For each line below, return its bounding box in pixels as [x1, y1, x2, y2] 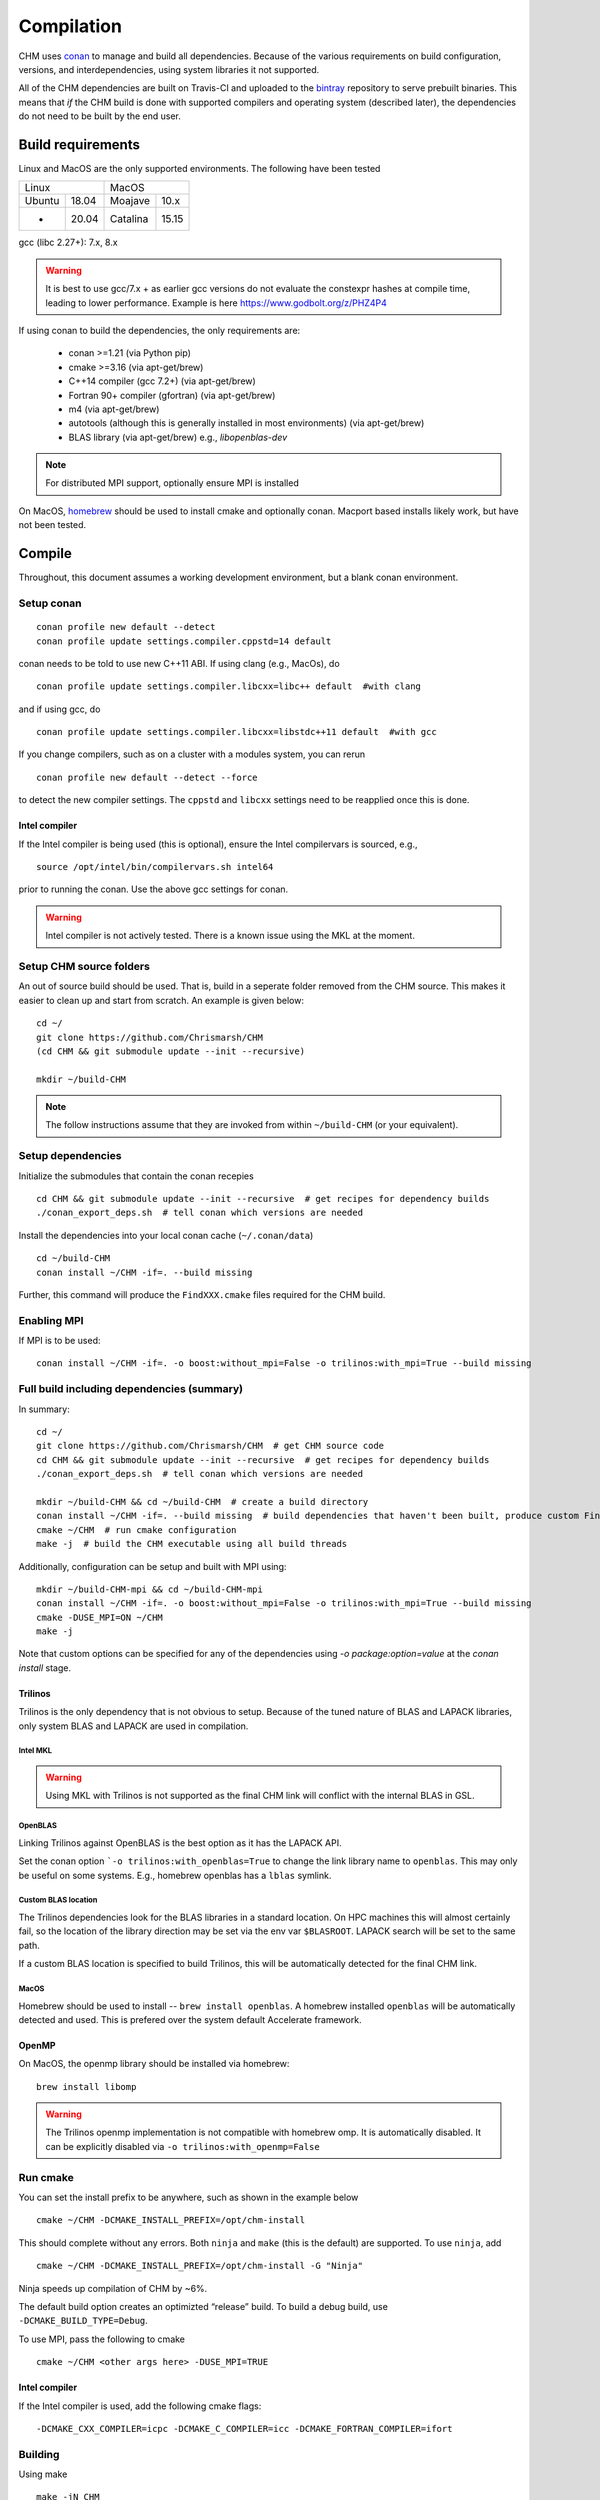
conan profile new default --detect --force [36, 771, 259, 783]
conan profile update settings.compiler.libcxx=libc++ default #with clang [36, 681, 422, 692]
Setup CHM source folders [18, 959, 150, 973]
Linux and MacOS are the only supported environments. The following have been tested [18, 163, 381, 175]
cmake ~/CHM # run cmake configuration [36, 1524, 237, 1535]
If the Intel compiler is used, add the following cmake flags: [18, 2400, 262, 2412]
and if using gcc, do [18, 703, 101, 715]
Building [18, 2447, 60, 2461]
